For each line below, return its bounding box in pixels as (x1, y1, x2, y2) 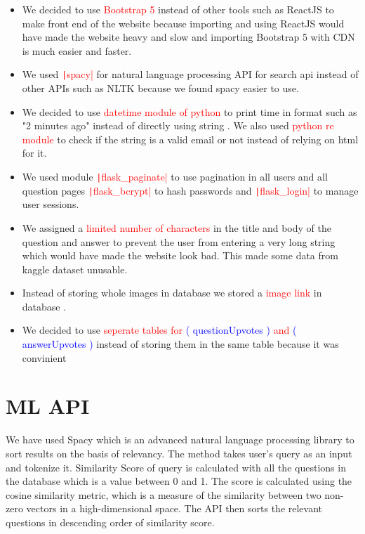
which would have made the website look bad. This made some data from (22, 248, 338, 263)
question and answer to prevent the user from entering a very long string (22, 234, 336, 249)
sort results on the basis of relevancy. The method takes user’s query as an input (6, 445, 352, 460)
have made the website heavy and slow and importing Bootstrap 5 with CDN (22, 30, 355, 44)
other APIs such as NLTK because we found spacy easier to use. (22, 81, 299, 96)
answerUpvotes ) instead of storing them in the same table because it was (22, 337, 339, 351)
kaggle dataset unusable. (22, 261, 128, 276)
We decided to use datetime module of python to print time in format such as (22, 104, 357, 119)
